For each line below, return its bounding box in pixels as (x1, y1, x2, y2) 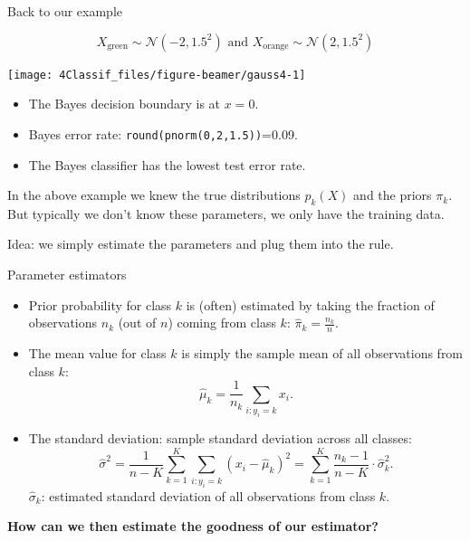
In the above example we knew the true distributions (7, 185, 301, 204)
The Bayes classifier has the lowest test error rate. (28, 155, 306, 174)
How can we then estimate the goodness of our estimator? (7, 517, 379, 536)
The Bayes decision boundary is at (28, 94, 221, 113)
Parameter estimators (7, 265, 127, 284)
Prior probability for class (28, 295, 172, 314)
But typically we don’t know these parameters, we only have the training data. (7, 204, 445, 223)
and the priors (353, 185, 432, 204)
